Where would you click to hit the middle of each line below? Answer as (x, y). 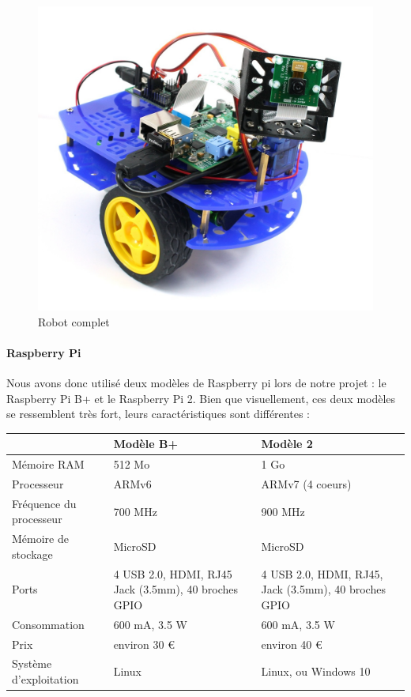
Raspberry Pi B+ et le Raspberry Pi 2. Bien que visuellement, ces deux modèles (201, 398)
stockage (32, 554)
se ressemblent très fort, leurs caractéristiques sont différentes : (158, 414)
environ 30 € (144, 644)
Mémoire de (40, 539)
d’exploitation (45, 679)
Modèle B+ (145, 444)
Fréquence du (44, 503)
